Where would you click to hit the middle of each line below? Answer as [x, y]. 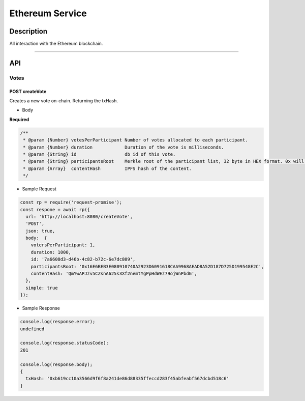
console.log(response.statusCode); [64, 343]
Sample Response [41, 308]
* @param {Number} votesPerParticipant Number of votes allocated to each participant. [136, 140]
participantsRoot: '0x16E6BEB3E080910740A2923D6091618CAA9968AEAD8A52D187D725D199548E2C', [147, 266]
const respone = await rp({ [55, 209]
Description [28, 31]
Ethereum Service [48, 13]
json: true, [40, 231]
